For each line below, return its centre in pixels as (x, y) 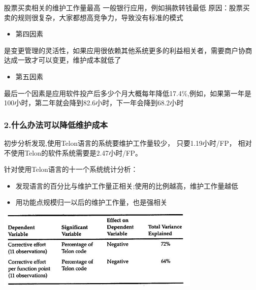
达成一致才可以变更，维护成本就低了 (63, 60)
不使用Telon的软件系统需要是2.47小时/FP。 (73, 152)
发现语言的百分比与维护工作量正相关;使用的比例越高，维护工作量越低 (127, 185)
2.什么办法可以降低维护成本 (56, 124)
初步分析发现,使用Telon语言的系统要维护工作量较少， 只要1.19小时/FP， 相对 (128, 143)
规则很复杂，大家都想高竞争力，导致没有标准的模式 (100, 17)
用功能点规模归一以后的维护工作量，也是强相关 (91, 202)
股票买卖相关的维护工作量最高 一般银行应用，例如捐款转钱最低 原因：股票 (124, 7)
